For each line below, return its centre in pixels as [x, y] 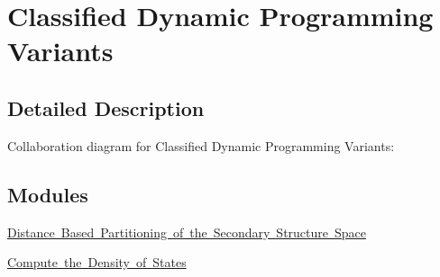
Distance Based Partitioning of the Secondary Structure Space [187, 232]
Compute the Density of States [97, 262]
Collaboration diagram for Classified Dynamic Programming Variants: [201, 145]
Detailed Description [106, 107]
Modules [48, 194]
